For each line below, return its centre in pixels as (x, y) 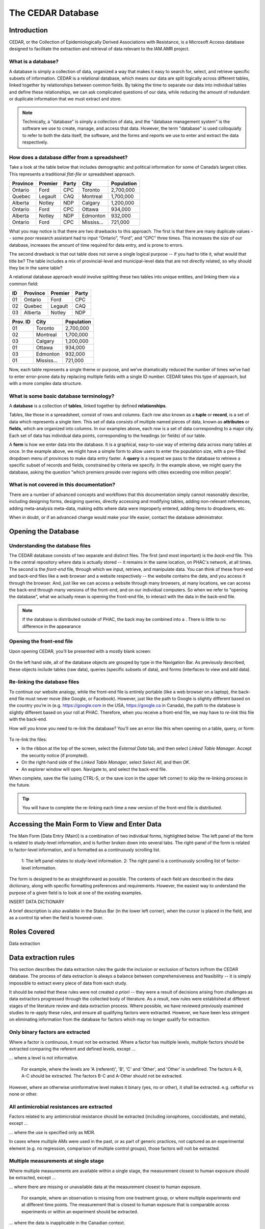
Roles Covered (32, 932)
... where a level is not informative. (44, 1058)
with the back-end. (28, 719)
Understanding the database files (50, 546)
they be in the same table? (36, 267)
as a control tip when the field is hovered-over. (56, 917)
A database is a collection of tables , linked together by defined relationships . (88, 406)
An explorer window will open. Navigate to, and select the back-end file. (94, 769)
